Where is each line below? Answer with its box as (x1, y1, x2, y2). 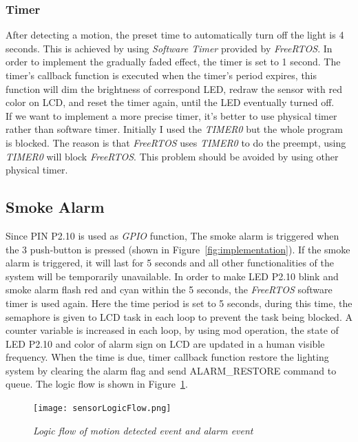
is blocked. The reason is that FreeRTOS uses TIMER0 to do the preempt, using (6, 135, 346, 149)
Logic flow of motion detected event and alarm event (33, 423, 253, 437)
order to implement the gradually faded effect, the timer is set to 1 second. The (6, 54, 341, 69)
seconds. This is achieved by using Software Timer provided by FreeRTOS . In (6, 41, 333, 55)
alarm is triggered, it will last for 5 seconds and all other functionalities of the (6, 255, 334, 270)
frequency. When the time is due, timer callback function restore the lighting (6, 350, 329, 364)
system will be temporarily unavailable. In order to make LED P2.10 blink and (6, 269, 339, 283)
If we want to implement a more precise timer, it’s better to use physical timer (6, 108, 337, 123)
